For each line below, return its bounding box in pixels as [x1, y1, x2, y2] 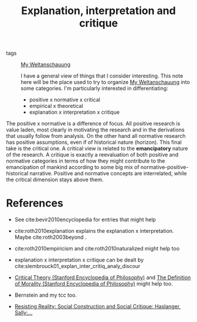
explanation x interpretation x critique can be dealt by [14, 256, 144, 263]
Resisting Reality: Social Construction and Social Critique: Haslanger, [14, 303, 181, 310]
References [6, 196, 63, 210]
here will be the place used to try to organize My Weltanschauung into [21, 79, 191, 86]
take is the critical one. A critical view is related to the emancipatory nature [6, 145, 188, 152]
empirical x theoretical [29, 103, 83, 110]
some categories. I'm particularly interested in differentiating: [21, 85, 168, 92]
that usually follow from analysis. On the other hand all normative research [6, 133, 186, 140]
